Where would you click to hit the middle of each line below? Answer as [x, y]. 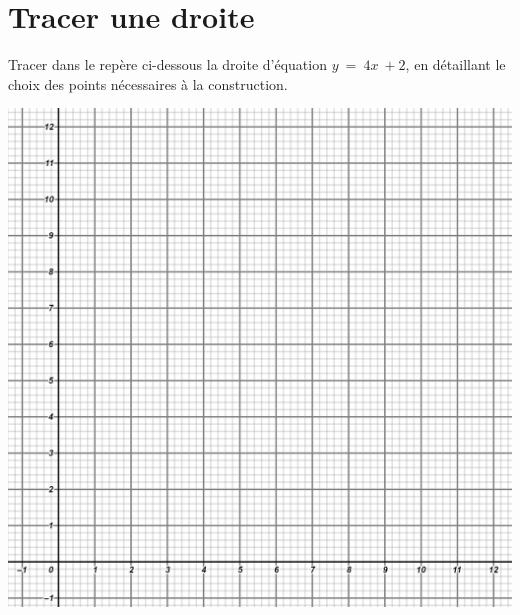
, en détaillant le [455, 64]
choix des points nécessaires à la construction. [148, 83]
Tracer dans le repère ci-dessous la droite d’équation [167, 64]
